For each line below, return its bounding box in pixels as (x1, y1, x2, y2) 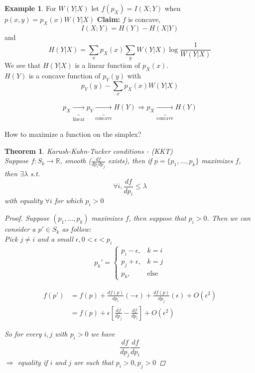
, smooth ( (60, 155, 92, 166)
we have (91, 328, 115, 339)
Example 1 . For (4, 3, 56, 13)
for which (54, 195, 83, 206)
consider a (4, 224, 36, 234)
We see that (4, 60, 41, 70)
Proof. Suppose (4, 213, 50, 223)
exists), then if (108, 155, 152, 166)
